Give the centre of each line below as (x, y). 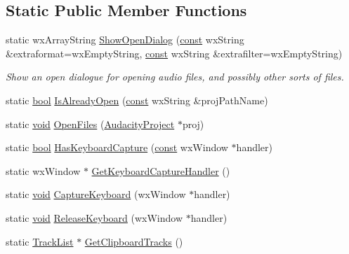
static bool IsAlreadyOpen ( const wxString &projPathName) (137, 100)
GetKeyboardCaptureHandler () (161, 170)
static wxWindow (43, 170)
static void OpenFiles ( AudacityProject (90, 124)
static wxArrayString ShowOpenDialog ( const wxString (125, 40)
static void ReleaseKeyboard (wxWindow (94, 217)
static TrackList (40, 241)
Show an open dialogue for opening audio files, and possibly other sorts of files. (175, 77)
